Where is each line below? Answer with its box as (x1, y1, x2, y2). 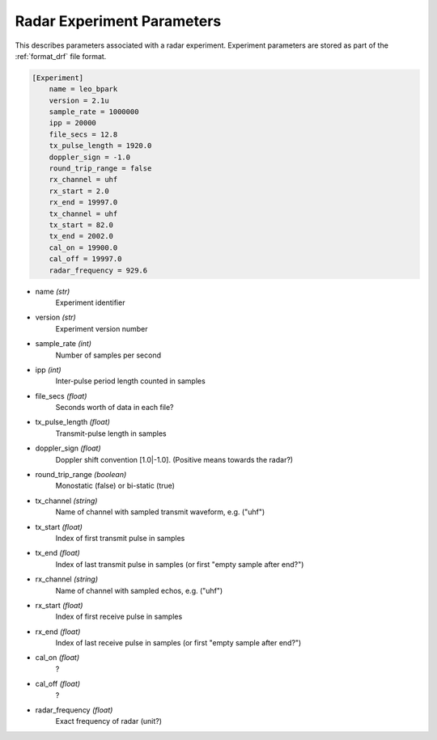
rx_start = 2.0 (49, 186, 109, 196)
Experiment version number (55, 323, 149, 333)
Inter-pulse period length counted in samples (55, 376, 206, 386)
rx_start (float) (35, 600, 83, 610)
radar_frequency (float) (35, 705, 113, 715)
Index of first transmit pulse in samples (55, 533, 185, 543)
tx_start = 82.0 (49, 221, 113, 230)
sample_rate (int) (35, 339, 92, 349)
